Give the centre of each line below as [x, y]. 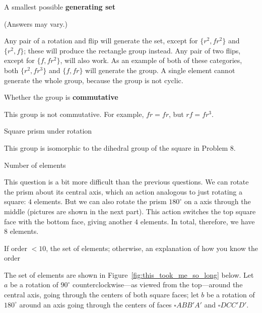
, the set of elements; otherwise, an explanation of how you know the [152, 248]
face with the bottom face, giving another [68, 221]
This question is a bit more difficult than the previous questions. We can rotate [126, 182]
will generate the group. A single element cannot [160, 70]
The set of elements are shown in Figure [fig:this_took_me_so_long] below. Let [129, 274]
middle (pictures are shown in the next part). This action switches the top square [130, 211]
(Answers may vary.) [36, 23]
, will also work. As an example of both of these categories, [151, 60]
